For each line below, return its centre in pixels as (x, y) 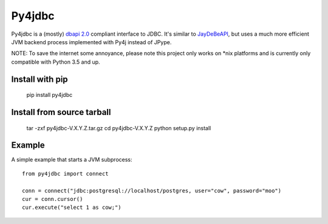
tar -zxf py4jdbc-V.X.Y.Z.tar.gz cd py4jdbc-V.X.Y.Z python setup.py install (119, 128)
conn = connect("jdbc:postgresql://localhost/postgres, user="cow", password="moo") (152, 190)
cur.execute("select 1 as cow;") (72, 208)
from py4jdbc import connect (65, 173)
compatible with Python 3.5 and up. (56, 62)
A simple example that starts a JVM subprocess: (72, 160)
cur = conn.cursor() (53, 199)
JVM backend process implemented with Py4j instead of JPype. (91, 42)
